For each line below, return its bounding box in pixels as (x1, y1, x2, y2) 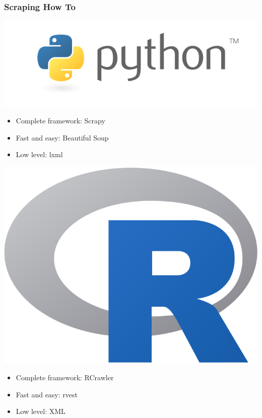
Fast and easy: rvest (16, 389, 78, 399)
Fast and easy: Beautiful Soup (16, 132, 109, 143)
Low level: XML (16, 406, 65, 416)
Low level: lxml (16, 149, 63, 160)
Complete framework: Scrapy (16, 115, 105, 126)
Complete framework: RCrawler (16, 372, 114, 382)
